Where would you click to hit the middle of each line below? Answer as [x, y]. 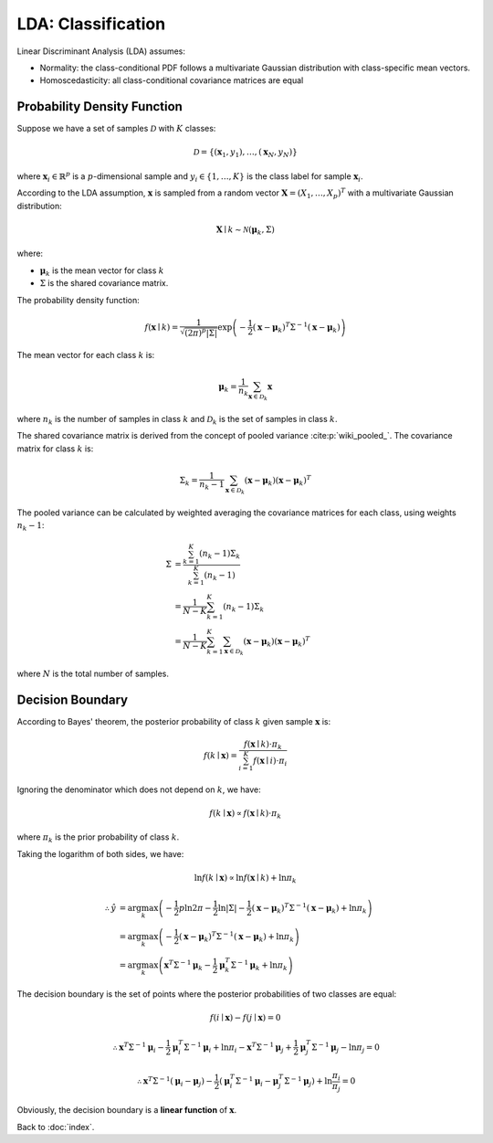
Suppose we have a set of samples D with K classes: [116, 129]
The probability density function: [79, 300]
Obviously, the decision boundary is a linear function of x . [127, 1110]
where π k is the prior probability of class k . [98, 838]
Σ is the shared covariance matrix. [104, 283]
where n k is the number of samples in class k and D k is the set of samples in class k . [177, 420]
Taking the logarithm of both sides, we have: [100, 853]
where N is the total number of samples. [93, 673]
